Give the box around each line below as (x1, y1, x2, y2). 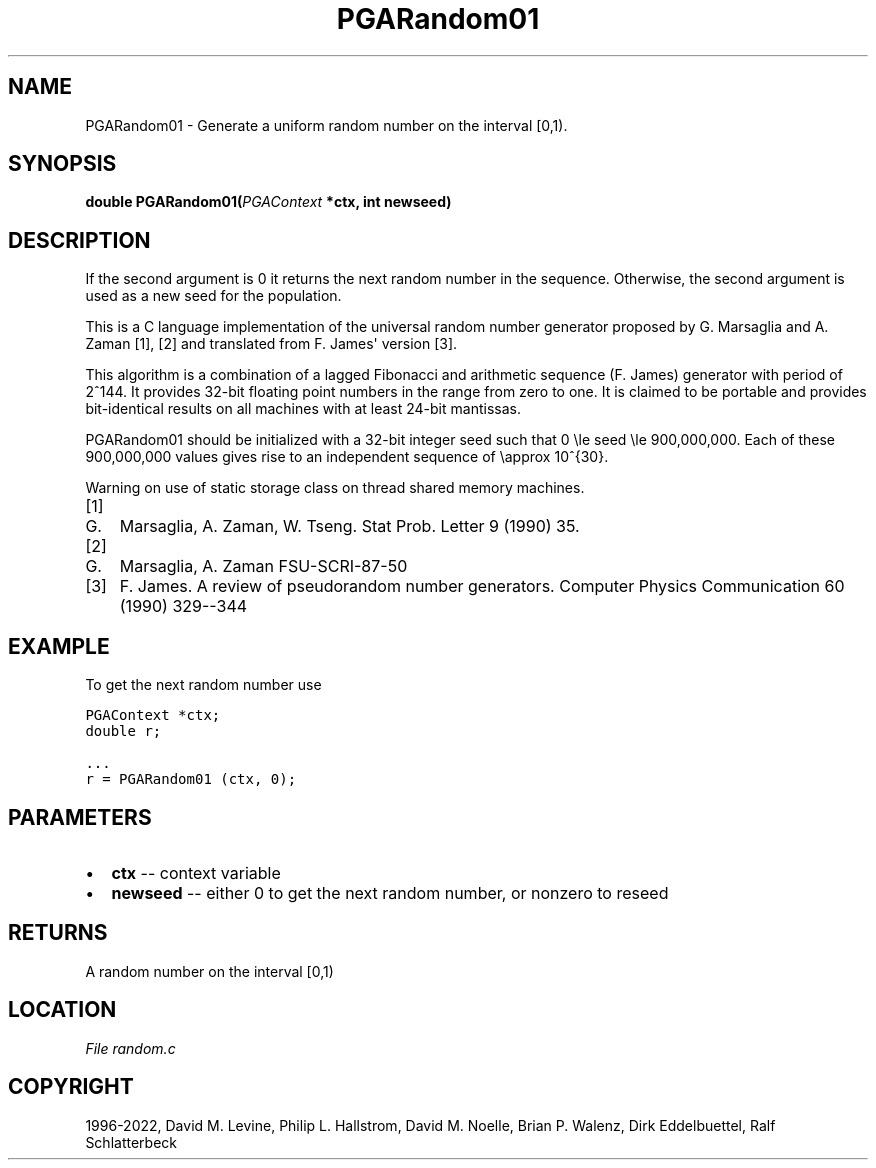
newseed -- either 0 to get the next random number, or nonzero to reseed (111, 882, 669, 903)
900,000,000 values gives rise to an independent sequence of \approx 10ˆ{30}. (85, 448, 609, 466)
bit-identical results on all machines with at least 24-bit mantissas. (85, 400, 521, 418)
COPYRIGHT (8, 1074, 134, 1100)
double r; (85, 723, 162, 740)
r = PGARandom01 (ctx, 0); (85, 771, 297, 788)
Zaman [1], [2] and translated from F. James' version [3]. (85, 335, 458, 353)
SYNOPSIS (8, 151, 117, 177)
